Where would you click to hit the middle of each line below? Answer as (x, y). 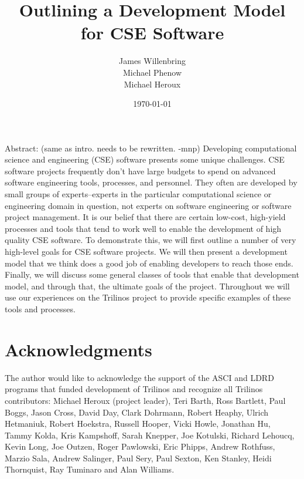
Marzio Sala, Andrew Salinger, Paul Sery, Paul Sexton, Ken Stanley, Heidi (138, 458)
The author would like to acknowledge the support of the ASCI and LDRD (139, 377)
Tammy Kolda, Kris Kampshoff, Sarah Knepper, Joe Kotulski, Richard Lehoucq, (150, 435)
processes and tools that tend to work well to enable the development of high (143, 228)
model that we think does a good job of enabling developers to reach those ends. (149, 263)
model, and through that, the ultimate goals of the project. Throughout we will (147, 286)
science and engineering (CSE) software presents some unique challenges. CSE (145, 159)
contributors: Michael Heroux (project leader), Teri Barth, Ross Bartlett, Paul (145, 400)
